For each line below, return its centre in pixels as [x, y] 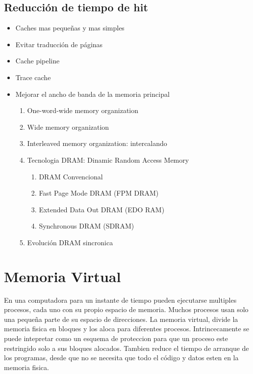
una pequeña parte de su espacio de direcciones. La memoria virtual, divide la [121, 319]
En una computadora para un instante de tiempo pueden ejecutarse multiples [120, 300]
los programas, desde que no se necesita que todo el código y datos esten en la [121, 358]
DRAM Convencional [71, 176]
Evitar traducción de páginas [59, 44]
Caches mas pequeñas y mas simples [70, 28]
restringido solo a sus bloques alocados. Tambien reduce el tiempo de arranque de [126, 348]
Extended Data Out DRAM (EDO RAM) [102, 209]
